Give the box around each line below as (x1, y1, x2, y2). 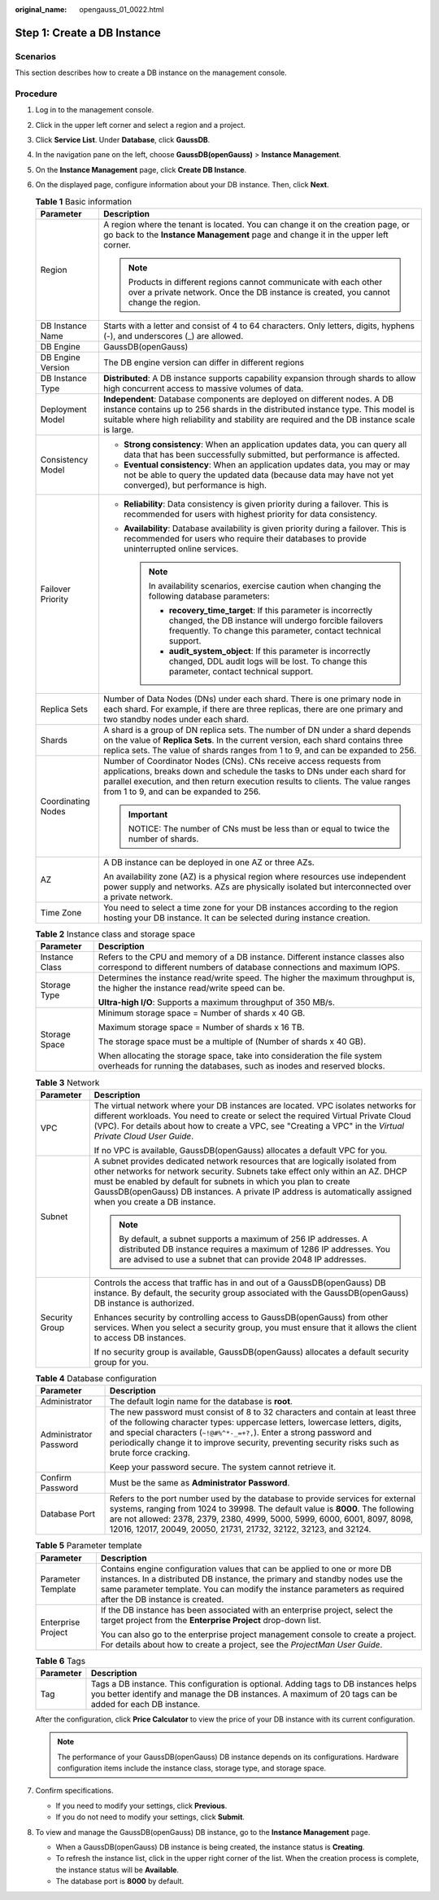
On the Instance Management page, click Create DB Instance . (35, 165, 247, 174)
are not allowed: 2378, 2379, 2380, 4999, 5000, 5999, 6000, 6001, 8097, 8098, (110, 1513, 414, 1525)
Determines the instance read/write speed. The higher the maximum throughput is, (98, 972, 415, 984)
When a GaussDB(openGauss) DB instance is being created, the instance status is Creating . (55, 1842, 365, 1852)
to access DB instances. (93, 1332, 187, 1343)
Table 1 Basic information (35, 195, 133, 207)
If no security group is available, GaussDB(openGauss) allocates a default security (93, 1346, 410, 1358)
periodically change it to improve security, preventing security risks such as (110, 1437, 400, 1449)
